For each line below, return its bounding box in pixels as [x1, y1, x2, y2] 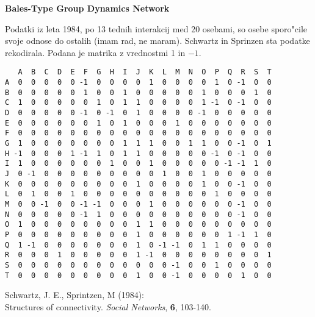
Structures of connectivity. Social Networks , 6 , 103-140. [5, 300, 211, 313]
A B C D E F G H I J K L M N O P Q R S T [18, 68, 272, 77]
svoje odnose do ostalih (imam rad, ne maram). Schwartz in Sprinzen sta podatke [5, 34, 310, 47]
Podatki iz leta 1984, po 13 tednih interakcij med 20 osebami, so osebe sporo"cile [5, 22, 308, 35]
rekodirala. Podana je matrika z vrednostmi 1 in [5, 46, 186, 59]
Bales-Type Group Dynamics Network [5, 2, 170, 14]
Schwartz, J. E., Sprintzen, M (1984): [5, 288, 144, 301]
